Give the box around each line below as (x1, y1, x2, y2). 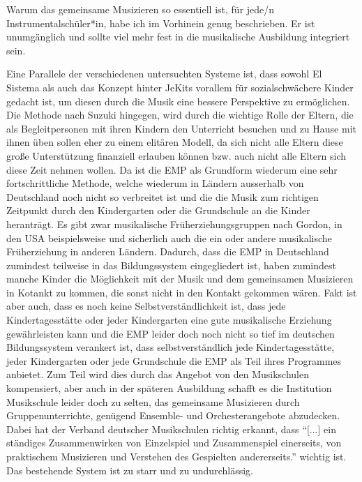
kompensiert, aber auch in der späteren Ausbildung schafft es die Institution (6, 381, 332, 396)
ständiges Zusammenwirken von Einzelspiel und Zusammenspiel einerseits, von (6, 435, 342, 450)
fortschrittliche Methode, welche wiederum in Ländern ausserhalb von (6, 176, 304, 190)
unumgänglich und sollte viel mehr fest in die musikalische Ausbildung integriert (6, 29, 350, 44)
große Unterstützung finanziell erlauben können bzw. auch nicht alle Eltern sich (6, 148, 347, 163)
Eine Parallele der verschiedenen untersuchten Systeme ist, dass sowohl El (6, 66, 322, 81)
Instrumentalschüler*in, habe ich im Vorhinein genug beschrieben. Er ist (6, 15, 315, 30)
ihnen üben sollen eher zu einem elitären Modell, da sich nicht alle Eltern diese (6, 135, 343, 149)
